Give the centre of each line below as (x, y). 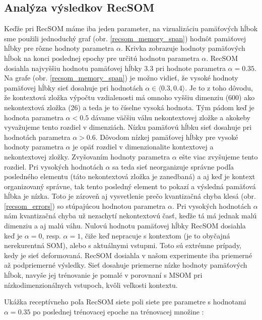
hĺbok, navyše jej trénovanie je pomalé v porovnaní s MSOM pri (103, 275)
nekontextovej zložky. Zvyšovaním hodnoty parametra (87, 156)
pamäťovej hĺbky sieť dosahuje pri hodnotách (74, 87)
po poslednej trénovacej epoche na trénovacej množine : (118, 311)
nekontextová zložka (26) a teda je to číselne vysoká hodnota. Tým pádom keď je (129, 107)
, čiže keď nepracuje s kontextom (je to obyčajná (155, 235)
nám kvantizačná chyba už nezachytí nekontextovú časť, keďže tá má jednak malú (130, 216)
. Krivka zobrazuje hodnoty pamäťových (183, 48)
